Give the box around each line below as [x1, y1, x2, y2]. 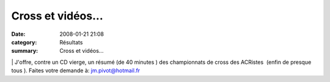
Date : [11, 30, 26, 38]
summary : [11, 47, 38, 55]
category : [11, 38, 37, 46]
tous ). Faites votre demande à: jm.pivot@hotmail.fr [11, 67, 141, 74]
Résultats [59, 38, 83, 46]
